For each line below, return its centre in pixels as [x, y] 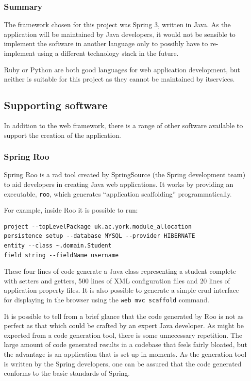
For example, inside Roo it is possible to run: [71, 210]
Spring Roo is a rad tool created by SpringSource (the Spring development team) [125, 174]
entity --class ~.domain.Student [58, 246]
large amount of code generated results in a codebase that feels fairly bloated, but [125, 344]
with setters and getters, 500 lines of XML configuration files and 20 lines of [117, 280]
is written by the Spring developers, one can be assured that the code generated [123, 363]
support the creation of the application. [63, 135]
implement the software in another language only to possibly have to [106, 43]
